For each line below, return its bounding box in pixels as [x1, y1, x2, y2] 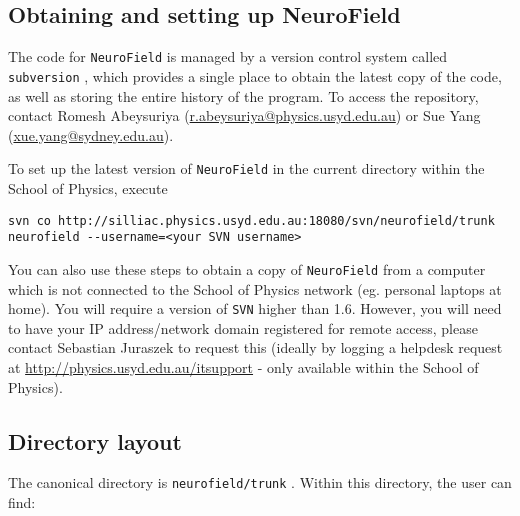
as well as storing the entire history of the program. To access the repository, [8, 85, 479, 106]
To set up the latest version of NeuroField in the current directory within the [8, 158, 485, 179]
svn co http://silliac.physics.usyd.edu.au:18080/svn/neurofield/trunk [8, 213, 495, 228]
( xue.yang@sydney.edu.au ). [8, 124, 174, 145]
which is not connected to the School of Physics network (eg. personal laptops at [8, 278, 502, 299]
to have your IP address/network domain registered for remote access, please [8, 317, 478, 338]
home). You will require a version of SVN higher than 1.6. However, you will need [8, 298, 502, 319]
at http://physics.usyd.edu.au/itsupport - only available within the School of [8, 356, 479, 377]
